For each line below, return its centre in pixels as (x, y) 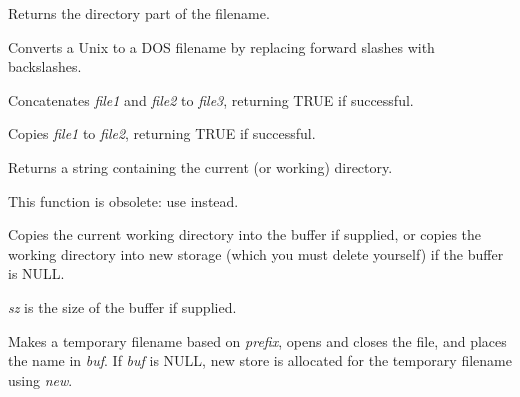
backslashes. (45, 66)
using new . (40, 379)
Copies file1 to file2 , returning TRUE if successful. (162, 133)
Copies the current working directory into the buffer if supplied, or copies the (245, 234)
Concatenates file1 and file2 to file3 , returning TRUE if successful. (211, 99)
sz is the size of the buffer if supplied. (122, 306)
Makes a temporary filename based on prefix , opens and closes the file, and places (257, 340)
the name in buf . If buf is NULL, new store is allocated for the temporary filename (260, 360)
